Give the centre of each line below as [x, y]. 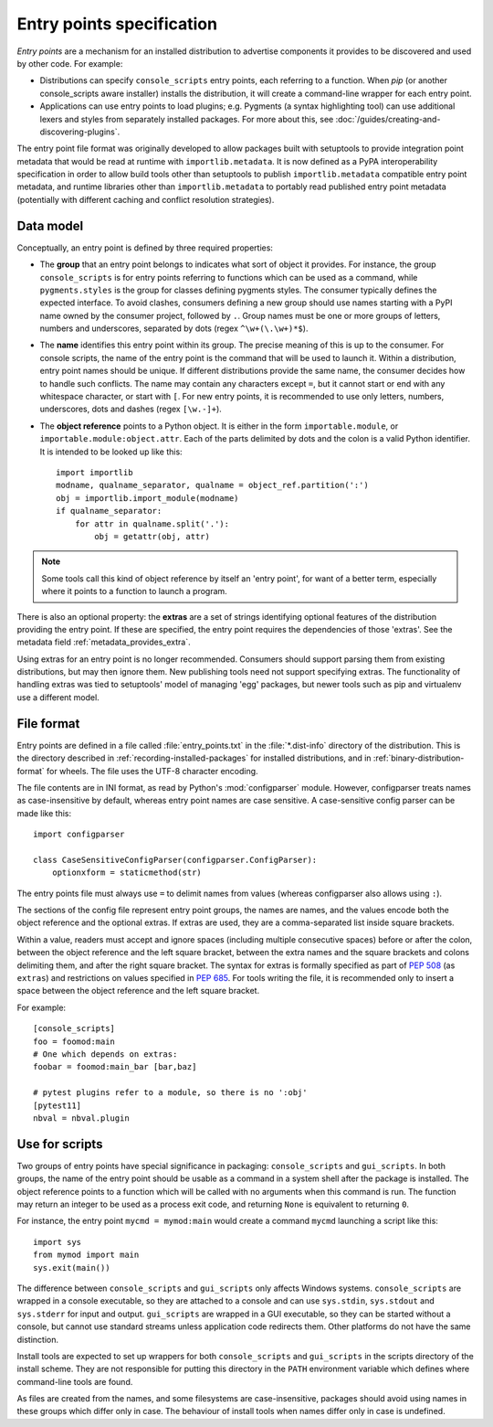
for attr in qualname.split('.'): [152, 524]
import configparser [79, 835]
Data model [50, 225]
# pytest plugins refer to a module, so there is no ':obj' [170, 1093]
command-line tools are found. [75, 1381]
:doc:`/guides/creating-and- [388, 119]
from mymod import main [86, 1255]
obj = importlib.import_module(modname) [147, 498]
